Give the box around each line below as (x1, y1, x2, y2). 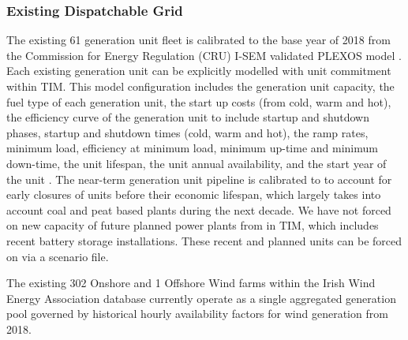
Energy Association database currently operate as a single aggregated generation (6, 290, 396, 306)
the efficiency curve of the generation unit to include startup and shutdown (6, 109, 369, 125)
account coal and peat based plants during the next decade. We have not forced (6, 201, 391, 218)
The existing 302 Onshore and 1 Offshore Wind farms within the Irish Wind (6, 275, 376, 291)
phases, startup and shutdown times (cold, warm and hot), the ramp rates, (6, 124, 369, 140)
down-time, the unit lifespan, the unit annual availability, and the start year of (6, 155, 387, 171)
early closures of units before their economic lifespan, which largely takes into (6, 186, 381, 203)
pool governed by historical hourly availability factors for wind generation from (6, 305, 388, 322)
